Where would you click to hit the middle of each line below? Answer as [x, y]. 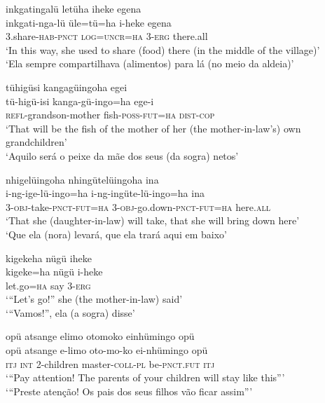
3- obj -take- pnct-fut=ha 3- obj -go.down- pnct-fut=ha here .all [138, 206]
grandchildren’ [36, 142]
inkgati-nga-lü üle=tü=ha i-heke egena [89, 22]
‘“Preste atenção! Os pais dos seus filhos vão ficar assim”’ [129, 391]
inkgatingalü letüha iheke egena [74, 8]
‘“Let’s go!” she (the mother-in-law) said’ [94, 299]
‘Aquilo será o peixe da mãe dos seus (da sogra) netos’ [122, 155]
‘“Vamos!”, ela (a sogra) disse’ [70, 312]
